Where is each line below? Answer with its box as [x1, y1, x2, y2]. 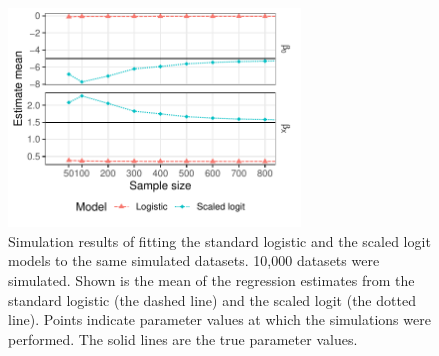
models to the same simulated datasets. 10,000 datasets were [8, 250, 380, 271]
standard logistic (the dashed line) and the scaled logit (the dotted [8, 289, 416, 310]
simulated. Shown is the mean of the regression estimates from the [8, 269, 415, 290]
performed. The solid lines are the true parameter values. [8, 328, 358, 349]
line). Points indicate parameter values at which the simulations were [8, 309, 431, 330]
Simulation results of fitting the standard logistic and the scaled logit [8, 230, 431, 251]
